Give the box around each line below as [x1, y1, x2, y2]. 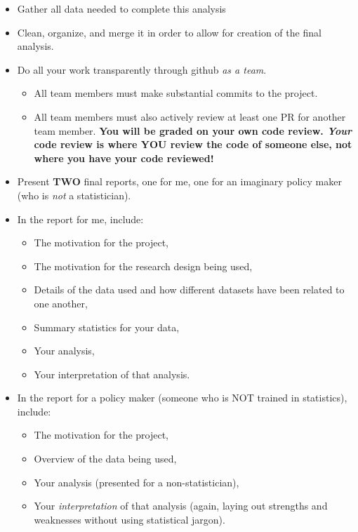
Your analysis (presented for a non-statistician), [34, 474, 239, 489]
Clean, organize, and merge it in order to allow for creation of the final [17, 25, 321, 39]
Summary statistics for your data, [34, 319, 180, 334]
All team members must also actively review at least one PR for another [34, 109, 346, 124]
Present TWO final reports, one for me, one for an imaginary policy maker [17, 174, 342, 189]
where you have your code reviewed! [34, 150, 214, 165]
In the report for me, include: [17, 211, 144, 226]
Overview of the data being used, [34, 451, 177, 466]
